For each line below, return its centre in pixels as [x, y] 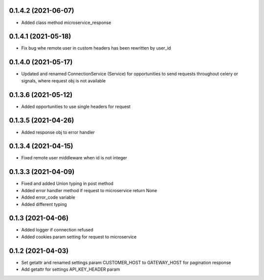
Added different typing [44, 204]
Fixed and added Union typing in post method [67, 183]
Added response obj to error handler [58, 132]
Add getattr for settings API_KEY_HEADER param [71, 269]
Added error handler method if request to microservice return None [89, 190]
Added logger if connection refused [57, 230]
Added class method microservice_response [66, 23]
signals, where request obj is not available [64, 80]
